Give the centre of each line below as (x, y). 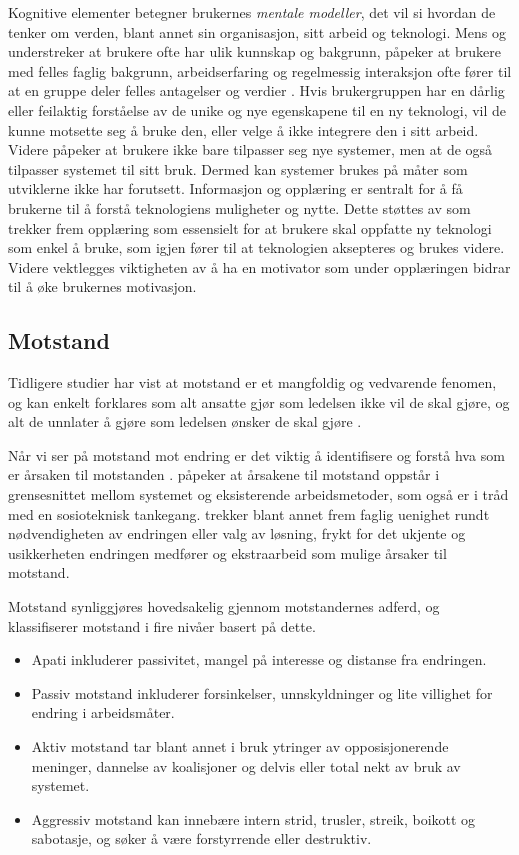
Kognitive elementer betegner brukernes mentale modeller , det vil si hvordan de (252, 12)
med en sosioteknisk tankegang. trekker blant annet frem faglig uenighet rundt (249, 513)
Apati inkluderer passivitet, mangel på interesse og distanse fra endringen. (259, 659)
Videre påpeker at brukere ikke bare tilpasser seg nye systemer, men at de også (250, 149)
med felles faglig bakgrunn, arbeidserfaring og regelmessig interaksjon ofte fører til (260, 70)
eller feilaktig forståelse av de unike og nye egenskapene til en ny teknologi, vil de (257, 109)
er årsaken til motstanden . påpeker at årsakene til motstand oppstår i (224, 474)
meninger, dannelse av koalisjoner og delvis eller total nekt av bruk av (246, 765)
